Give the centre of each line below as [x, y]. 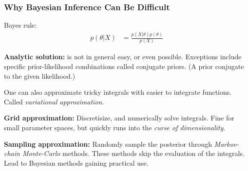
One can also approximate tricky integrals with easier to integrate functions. [118, 92]
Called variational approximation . [54, 101]
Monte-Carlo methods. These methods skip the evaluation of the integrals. [133, 153]
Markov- [227, 144]
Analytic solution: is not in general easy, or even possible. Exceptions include [123, 57]
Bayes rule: [20, 25]
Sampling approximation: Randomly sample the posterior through [108, 144]
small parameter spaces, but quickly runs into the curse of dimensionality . [115, 128]
